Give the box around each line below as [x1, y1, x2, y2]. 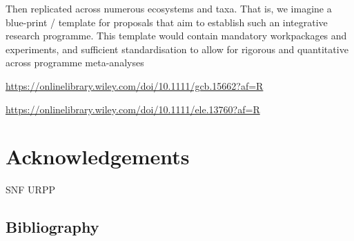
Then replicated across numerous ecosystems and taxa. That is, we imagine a [6, 1, 332, 15]
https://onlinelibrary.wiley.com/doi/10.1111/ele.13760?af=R [6, 102, 260, 116]
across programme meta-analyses [6, 55, 144, 70]
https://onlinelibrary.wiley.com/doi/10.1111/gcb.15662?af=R [6, 78, 264, 93]
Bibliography [6, 216, 99, 238]
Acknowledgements [6, 142, 190, 171]
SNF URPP [6, 182, 55, 197]
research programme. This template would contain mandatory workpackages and [6, 28, 347, 43]
